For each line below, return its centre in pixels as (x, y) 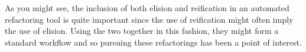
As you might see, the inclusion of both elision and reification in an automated (147, 8)
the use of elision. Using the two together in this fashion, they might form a (142, 31)
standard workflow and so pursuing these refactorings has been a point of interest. (153, 42)
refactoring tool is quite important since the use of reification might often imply (149, 19)
